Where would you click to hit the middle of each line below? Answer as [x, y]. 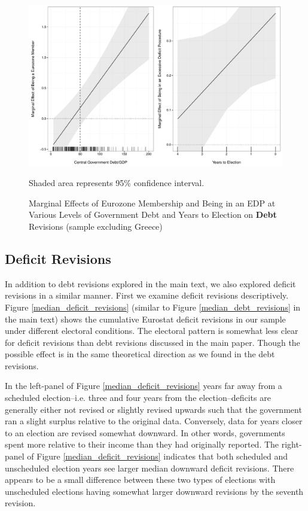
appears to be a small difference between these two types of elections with [140, 480]
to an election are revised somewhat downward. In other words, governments [145, 432]
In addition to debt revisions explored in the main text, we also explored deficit [150, 283]
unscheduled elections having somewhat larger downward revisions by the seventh [154, 491]
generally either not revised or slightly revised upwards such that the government [153, 409]
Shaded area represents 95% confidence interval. [117, 183]
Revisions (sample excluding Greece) [96, 226]
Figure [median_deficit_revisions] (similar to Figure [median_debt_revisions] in [153, 307]
